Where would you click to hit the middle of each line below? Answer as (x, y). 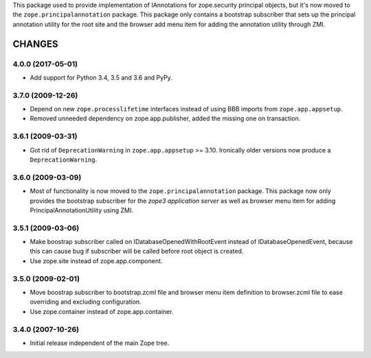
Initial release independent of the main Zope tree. (100, 343)
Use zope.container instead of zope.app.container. (102, 311)
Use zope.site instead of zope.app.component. (96, 260)
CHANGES (35, 44)
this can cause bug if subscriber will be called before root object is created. (137, 251)
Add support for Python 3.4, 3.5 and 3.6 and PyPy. (101, 77)
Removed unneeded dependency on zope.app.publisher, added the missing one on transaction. (165, 119)
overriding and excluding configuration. (86, 302)
